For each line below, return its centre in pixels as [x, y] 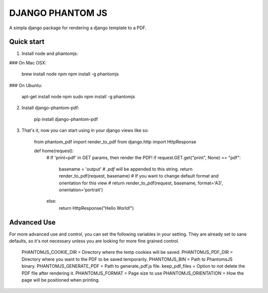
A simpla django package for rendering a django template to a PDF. [78, 28]
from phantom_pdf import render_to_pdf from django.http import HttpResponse [115, 142]
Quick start [27, 42]
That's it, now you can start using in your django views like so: [85, 130]
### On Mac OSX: [28, 62]
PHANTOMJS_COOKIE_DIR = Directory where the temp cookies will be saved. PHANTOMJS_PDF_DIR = [127, 252]
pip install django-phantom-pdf [66, 119]
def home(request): [54, 151]
